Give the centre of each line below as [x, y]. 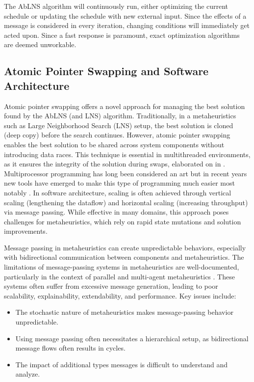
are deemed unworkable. [40, 44]
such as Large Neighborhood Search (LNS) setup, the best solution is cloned [119, 125]
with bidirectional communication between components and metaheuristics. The [124, 257]
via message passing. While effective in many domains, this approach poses [116, 212]
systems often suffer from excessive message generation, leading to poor [111, 286]
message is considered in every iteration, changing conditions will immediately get [127, 25]
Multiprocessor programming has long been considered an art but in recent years [126, 173]
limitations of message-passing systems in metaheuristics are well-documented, [122, 267]
